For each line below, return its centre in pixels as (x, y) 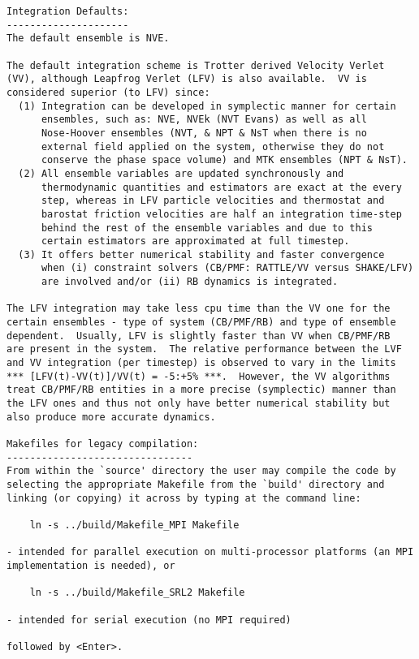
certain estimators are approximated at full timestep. (195, 241)
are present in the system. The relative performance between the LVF (204, 349)
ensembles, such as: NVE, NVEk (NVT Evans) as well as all (204, 120)
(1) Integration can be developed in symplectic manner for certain (207, 106)
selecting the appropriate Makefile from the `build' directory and (196, 484)
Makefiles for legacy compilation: (103, 444)
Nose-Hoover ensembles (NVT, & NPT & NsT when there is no (204, 133)
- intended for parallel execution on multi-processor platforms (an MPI (210, 552)
